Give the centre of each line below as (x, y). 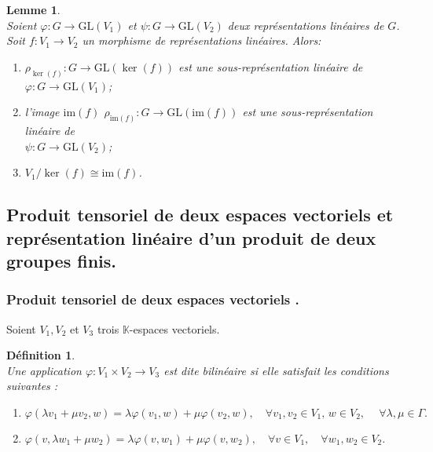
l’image (42, 112)
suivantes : (32, 386)
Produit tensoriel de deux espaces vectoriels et (200, 215)
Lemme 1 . (33, 9)
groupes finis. (62, 261)
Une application (44, 370)
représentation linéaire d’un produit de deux (191, 237)
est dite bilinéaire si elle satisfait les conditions (276, 370)
